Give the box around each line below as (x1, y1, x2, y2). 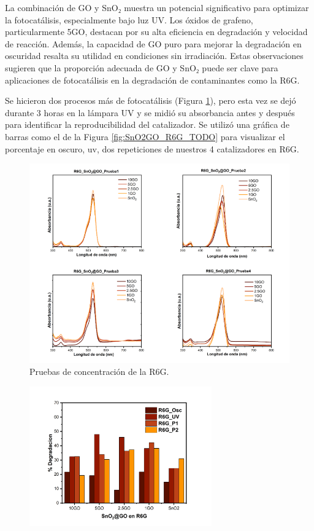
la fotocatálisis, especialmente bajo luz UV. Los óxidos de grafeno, (5, 13, 253, 26)
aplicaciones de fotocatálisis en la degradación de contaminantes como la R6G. (5, 73, 300, 86)
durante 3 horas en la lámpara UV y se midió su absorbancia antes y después (5, 106, 295, 119)
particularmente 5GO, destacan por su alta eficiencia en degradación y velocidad (5, 25, 308, 38)
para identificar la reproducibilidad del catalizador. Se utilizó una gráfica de (5, 118, 289, 131)
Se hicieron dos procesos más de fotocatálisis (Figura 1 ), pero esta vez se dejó (5, 94, 296, 107)
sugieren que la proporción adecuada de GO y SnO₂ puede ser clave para (5, 61, 278, 74)
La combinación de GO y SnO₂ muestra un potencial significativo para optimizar (5, 1, 309, 14)
